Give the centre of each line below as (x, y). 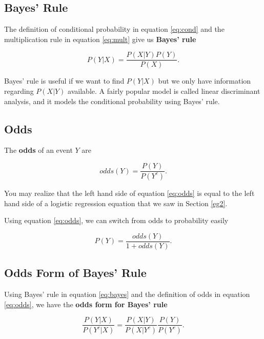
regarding (19, 91)
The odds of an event (38, 150)
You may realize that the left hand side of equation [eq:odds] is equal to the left (129, 193)
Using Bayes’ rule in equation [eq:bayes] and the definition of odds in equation (127, 294)
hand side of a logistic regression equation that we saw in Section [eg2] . (116, 203)
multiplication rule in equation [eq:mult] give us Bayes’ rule (100, 39)
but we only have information (205, 81)
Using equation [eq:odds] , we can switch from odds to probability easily (116, 220)
